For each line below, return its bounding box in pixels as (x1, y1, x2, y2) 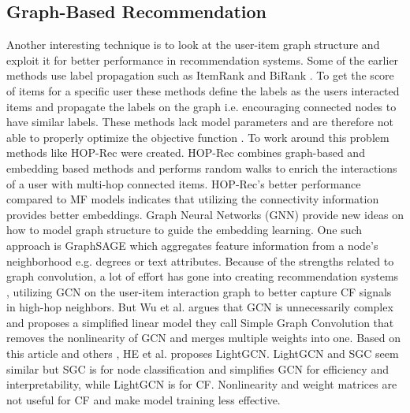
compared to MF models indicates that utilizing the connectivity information (6, 191, 379, 207)
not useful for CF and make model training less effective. (6, 391, 281, 407)
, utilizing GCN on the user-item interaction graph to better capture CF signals (6, 283, 392, 300)
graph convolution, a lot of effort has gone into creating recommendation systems (6, 268, 399, 285)
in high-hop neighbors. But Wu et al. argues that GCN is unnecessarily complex (6, 299, 393, 315)
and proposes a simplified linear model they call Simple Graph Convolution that (6, 314, 394, 330)
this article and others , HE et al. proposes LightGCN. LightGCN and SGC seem (6, 345, 399, 362)
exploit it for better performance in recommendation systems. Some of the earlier (6, 51, 399, 68)
